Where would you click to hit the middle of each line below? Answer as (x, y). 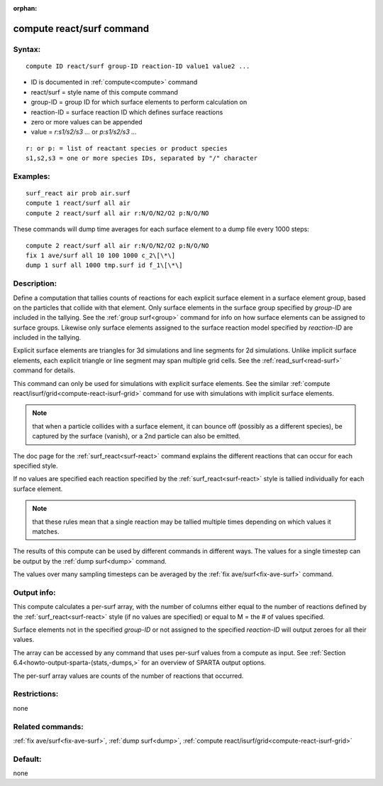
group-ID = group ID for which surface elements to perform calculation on (139, 102)
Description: (35, 284)
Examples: (32, 176)
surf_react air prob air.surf (78, 193)
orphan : (25, 8)
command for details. (44, 370)
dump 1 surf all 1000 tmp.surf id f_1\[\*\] (105, 265)
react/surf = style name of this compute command (105, 92)
